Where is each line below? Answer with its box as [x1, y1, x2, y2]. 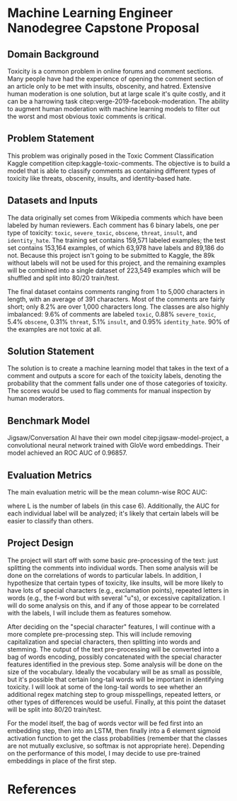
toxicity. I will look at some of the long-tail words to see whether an [7, 682, 203, 691]
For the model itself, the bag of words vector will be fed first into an [7, 719, 204, 727]
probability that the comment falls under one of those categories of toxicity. [7, 379, 228, 387]
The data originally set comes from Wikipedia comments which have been [7, 213, 224, 222]
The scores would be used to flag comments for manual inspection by [7, 387, 212, 395]
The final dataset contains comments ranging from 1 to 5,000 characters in [7, 287, 225, 295]
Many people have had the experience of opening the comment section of [7, 74, 224, 83]
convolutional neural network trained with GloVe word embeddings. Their [7, 441, 221, 450]
